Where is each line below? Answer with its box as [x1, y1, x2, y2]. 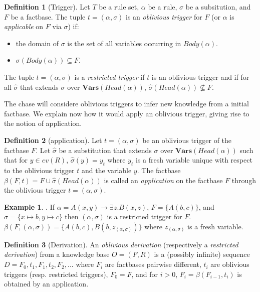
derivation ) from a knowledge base [4, 249, 110, 259]
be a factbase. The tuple [11, 11, 86, 22]
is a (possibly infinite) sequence [154, 249, 250, 259]
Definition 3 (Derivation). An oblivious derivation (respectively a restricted [4, 239, 238, 249]
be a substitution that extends [59, 144, 152, 155]
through [231, 175, 256, 185]
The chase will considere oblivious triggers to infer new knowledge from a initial [4, 98, 249, 109]
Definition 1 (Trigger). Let [4, 2, 90, 12]
